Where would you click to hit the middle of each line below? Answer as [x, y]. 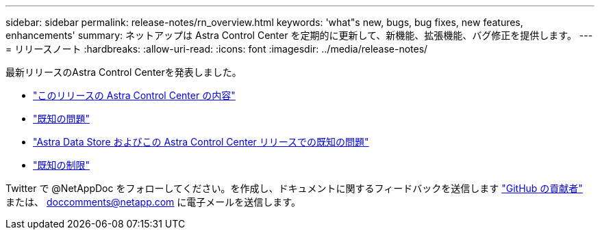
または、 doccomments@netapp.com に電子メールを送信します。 [153, 202]
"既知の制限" [62, 165]
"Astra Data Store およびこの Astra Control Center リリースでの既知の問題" [201, 142]
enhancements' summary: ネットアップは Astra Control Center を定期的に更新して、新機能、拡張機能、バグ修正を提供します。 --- [299, 35]
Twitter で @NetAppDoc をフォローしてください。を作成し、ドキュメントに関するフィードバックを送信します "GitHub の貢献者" [294, 188]
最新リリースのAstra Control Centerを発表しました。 [124, 72]
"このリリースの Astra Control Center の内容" [134, 95]
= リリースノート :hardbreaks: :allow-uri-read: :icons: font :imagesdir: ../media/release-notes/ [217, 49]
